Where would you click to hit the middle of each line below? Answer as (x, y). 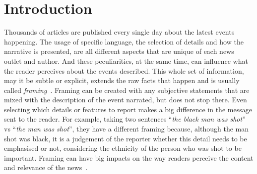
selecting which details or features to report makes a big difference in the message (128, 109)
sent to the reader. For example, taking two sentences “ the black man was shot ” (125, 119)
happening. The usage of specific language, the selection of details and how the (124, 41)
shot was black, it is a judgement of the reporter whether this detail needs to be (126, 138)
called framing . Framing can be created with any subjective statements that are (127, 90)
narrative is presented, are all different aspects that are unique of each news (119, 51)
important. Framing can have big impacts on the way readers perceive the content (129, 157)
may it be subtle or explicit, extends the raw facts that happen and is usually (122, 80)
